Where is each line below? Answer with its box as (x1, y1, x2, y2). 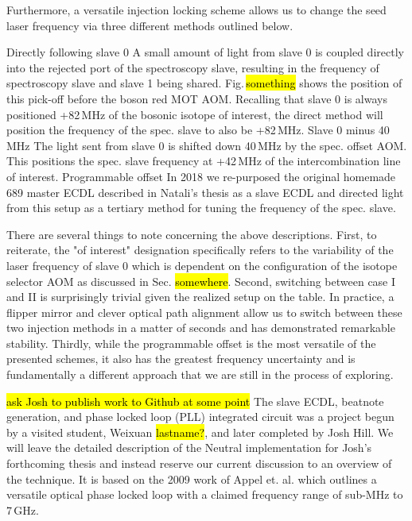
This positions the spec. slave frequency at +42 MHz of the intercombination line (6, 152, 401, 169)
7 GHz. (6, 501, 39, 518)
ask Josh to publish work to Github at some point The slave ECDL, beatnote (6, 392, 384, 409)
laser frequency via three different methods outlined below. (6, 17, 293, 33)
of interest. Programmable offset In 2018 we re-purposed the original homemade (6, 168, 396, 184)
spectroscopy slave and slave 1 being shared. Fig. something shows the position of (6, 75, 402, 91)
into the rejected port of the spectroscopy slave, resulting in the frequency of (6, 59, 379, 75)
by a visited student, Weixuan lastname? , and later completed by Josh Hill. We (6, 423, 394, 440)
